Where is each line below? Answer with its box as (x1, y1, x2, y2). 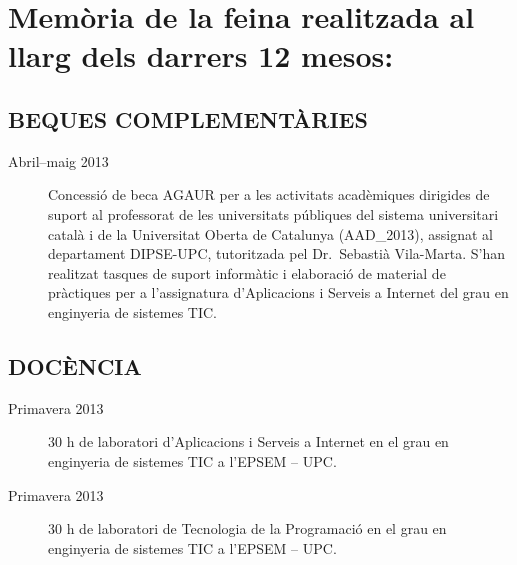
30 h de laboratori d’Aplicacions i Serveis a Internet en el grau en (48, 431, 449, 452)
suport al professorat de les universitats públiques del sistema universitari (48, 203, 499, 224)
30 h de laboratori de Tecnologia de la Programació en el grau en (48, 518, 447, 539)
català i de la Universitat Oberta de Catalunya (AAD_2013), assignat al (48, 223, 494, 244)
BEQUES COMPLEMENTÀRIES (8, 103, 368, 134)
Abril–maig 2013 (8, 150, 109, 171)
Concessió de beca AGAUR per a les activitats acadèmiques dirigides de (48, 184, 490, 205)
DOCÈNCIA (8, 350, 142, 381)
